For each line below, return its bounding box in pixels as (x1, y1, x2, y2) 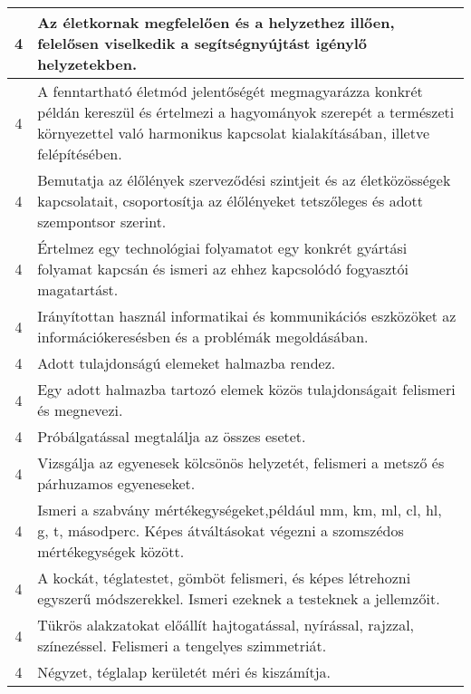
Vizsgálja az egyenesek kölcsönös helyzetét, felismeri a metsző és (37, 452, 445, 473)
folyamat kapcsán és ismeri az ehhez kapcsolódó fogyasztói (37, 258, 409, 279)
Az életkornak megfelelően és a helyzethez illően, (37, 12, 395, 33)
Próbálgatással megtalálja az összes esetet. (37, 426, 306, 447)
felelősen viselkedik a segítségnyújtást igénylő (37, 33, 368, 53)
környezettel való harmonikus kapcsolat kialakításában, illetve (37, 122, 430, 143)
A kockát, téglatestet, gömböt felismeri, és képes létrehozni (37, 567, 411, 588)
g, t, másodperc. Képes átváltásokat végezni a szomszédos (37, 520, 404, 541)
